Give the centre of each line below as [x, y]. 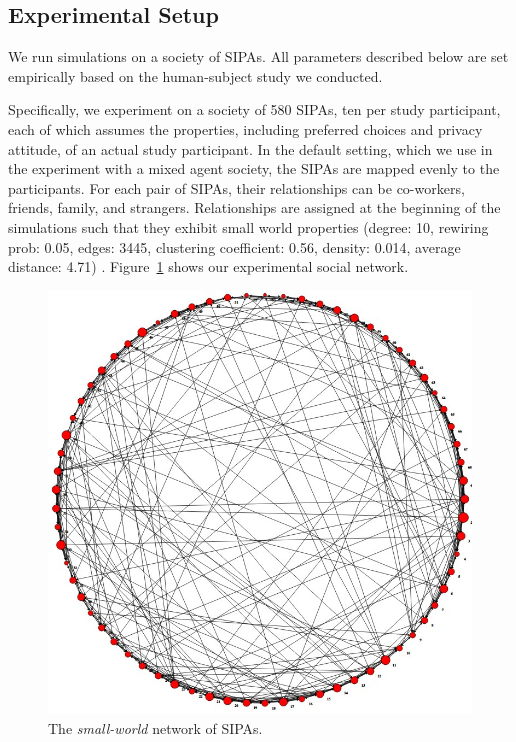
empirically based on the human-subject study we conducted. [195, 75]
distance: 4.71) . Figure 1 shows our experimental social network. [208, 266]
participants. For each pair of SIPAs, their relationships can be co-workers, [236, 187]
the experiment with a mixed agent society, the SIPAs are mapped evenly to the [254, 168]
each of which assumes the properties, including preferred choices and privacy [245, 128]
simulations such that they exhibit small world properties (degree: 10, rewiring [248, 226]
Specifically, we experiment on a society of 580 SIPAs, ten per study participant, [254, 109]
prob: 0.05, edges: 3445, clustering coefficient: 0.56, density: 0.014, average [234, 246]
